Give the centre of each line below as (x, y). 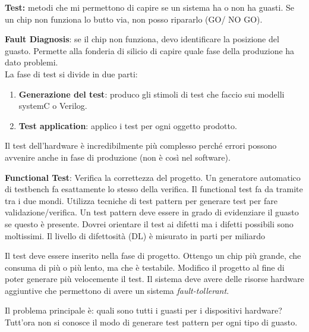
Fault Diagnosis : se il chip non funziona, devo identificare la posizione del (142, 39)
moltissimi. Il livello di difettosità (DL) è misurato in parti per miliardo (135, 235)
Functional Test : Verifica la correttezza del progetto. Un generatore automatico (153, 177)
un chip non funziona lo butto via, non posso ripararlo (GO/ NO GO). (134, 19)
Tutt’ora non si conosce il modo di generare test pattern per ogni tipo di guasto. (151, 322)
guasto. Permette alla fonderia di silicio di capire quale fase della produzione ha (150, 50)
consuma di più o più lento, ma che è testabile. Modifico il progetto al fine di (145, 267)
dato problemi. (31, 62)
